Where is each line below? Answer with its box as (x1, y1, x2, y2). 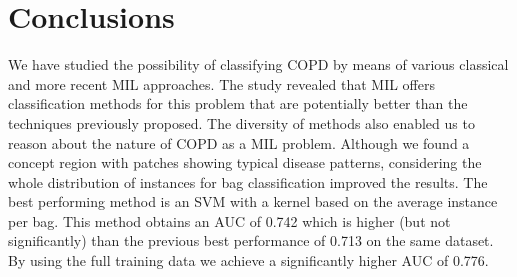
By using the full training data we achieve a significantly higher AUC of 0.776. (8, 250, 489, 271)
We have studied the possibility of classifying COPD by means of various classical (8, 54, 509, 75)
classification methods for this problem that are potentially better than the (8, 93, 468, 114)
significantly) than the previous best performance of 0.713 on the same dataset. (8, 230, 494, 251)
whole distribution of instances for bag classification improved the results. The (8, 171, 488, 192)
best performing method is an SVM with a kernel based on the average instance (8, 191, 498, 212)
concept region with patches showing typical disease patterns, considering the (8, 152, 482, 173)
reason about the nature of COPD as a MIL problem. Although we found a (8, 132, 470, 153)
